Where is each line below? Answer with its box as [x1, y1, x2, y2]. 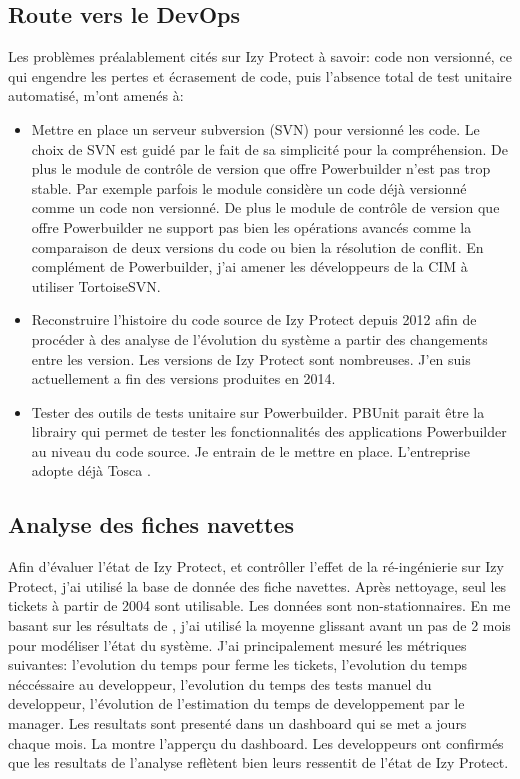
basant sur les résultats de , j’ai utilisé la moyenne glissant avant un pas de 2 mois [8, 615, 511, 636]
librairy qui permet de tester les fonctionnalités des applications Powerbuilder [31, 421, 507, 442]
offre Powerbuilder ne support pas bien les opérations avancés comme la [31, 216, 472, 237]
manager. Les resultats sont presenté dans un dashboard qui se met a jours [8, 713, 467, 734]
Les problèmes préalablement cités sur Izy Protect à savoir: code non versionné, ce [8, 46, 512, 67]
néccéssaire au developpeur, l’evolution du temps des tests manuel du [8, 673, 432, 694]
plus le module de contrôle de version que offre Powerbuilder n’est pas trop [31, 158, 491, 179]
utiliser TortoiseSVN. [31, 275, 161, 296]
